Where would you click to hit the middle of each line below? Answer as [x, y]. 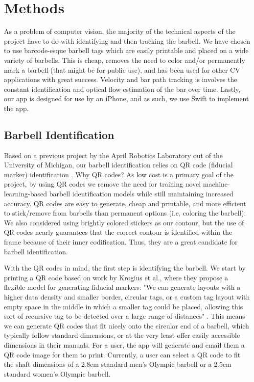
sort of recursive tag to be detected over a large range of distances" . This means [125, 316]
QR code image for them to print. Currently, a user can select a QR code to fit [122, 354]
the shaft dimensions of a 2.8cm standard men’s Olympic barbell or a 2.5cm [118, 364]
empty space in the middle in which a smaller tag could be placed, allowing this [124, 306]
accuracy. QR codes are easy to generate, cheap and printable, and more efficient [125, 203]
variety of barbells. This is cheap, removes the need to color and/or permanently [125, 60]
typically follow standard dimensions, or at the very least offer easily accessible [122, 335]
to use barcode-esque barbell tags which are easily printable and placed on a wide [126, 50]
